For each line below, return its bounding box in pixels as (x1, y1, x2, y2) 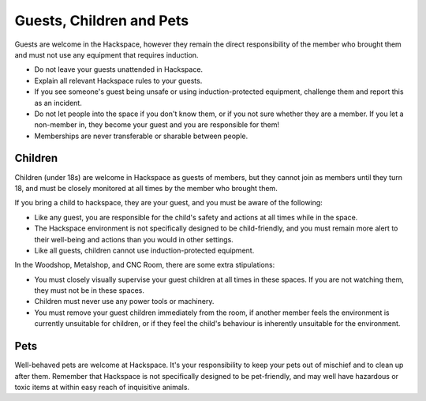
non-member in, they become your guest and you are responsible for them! (34, 120, 280, 129)
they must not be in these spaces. (34, 286, 145, 295)
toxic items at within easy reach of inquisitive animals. (14, 382, 189, 392)
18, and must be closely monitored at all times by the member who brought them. (14, 183, 278, 193)
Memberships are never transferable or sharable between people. (34, 131, 248, 141)
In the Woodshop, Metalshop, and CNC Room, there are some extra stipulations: (14, 260, 275, 270)
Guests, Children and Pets (14, 12, 189, 29)
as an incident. (34, 98, 82, 107)
